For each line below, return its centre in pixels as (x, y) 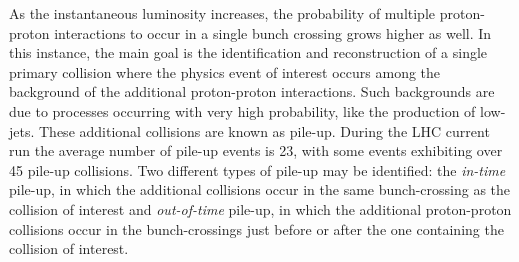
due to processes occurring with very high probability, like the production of (242, 110)
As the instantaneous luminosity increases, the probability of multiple (222, 13)
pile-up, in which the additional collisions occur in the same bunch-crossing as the (260, 189)
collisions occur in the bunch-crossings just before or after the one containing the (256, 228)
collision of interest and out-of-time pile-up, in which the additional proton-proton (260, 208)
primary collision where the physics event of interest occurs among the (225, 71)
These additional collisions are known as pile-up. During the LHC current (264, 130)
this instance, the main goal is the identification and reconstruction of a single (248, 52)
